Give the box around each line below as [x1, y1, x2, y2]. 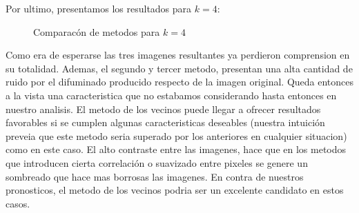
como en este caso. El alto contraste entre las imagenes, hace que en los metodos [6, 142, 347, 156]
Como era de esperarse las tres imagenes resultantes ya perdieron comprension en [6, 48, 350, 62]
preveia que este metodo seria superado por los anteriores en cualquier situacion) [6, 128, 347, 143]
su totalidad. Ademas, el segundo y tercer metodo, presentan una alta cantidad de [6, 61, 353, 75]
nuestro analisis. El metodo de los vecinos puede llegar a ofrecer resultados [6, 101, 321, 116]
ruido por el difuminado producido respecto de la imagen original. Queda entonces [6, 74, 354, 89]
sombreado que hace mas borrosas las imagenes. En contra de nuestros [6, 169, 304, 183]
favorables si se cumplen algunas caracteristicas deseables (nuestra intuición [6, 115, 325, 130]
